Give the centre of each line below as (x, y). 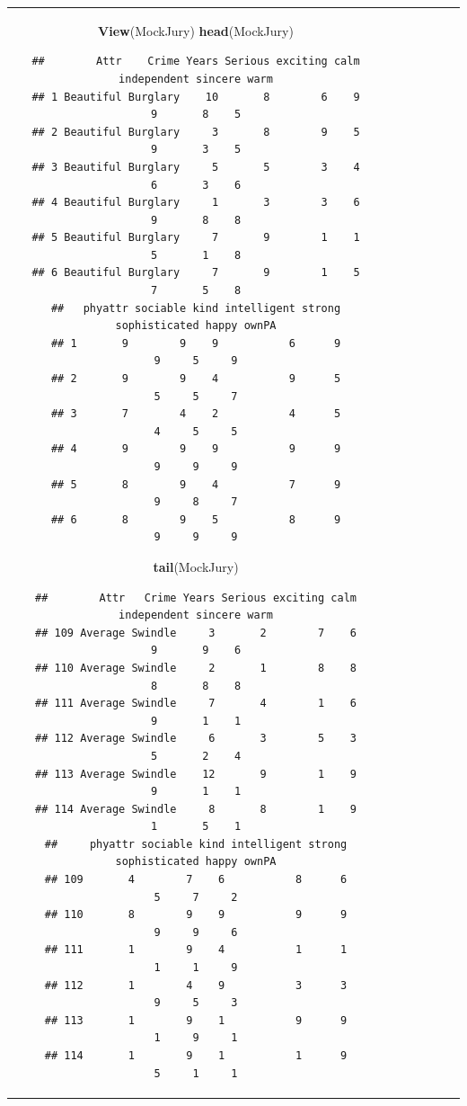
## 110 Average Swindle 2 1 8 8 (196, 668)
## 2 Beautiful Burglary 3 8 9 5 (196, 132)
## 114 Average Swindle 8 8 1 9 (196, 809)
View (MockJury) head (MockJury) (196, 30)
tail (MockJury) (196, 566)
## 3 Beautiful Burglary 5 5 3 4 (196, 167)
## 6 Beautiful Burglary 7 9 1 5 (196, 273)
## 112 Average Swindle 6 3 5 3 (196, 739)
